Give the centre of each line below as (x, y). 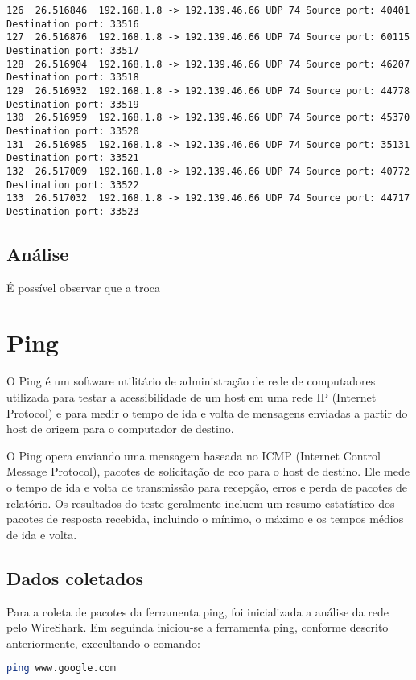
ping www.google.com (62, 668)
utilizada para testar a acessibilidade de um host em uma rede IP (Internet (192, 397)
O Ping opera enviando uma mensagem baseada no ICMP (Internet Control (194, 455)
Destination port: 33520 (73, 131)
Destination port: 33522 (73, 185)
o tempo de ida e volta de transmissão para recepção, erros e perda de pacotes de (207, 486)
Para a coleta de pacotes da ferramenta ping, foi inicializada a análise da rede (198, 611)
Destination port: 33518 (73, 78)
